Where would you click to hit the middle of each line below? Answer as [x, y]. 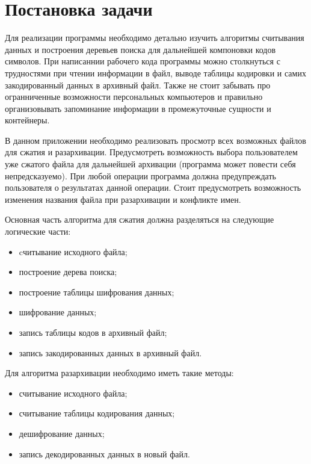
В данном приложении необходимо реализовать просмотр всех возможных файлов [155, 140]
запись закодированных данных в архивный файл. [110, 352]
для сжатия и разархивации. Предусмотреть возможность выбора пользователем [151, 152]
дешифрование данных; [62, 433]
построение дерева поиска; [68, 272]
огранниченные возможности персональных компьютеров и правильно [134, 97]
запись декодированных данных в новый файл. [104, 453]
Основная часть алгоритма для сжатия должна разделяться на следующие [140, 219]
